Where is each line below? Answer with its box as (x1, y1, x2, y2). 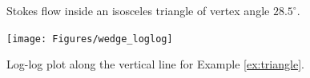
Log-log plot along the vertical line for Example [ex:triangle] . (6, 56, 304, 72)
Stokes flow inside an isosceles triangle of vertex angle (6, 2, 270, 18)
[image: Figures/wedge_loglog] (6, 33, 173, 45)
